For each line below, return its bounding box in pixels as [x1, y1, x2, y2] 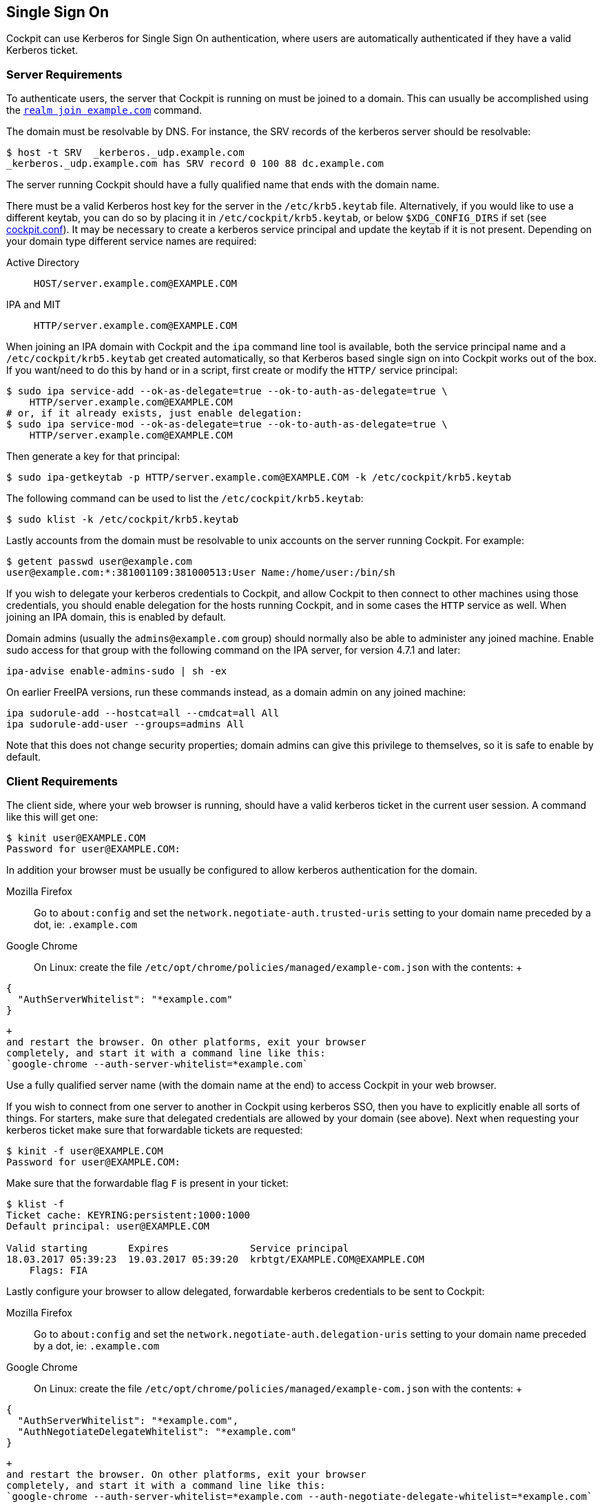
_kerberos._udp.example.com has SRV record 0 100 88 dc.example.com [6, 158, 384, 170]
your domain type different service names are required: [6, 235, 257, 248]
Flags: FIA [29, 1264, 88, 1276]
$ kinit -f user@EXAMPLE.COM [6, 1145, 163, 1156]
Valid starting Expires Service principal [6, 1242, 349, 1254]
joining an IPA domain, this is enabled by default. [6, 611, 227, 623]
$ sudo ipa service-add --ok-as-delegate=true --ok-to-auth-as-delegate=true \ [6, 385, 448, 397]
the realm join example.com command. [6, 104, 203, 117]
